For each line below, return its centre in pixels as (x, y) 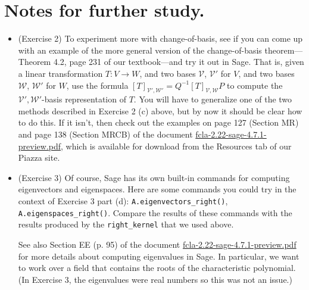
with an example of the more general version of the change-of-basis (140, 50)
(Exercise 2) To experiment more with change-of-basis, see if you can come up (160, 38)
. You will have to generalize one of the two (213, 99)
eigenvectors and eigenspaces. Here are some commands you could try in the (157, 189)
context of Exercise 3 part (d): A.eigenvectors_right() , (123, 201)
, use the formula (97, 85)
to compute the (255, 85)
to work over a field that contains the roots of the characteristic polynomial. (157, 268)
